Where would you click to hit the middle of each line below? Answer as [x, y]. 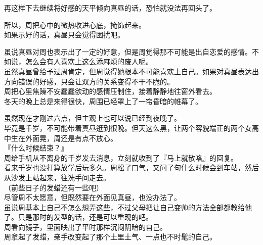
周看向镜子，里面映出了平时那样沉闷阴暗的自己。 [85, 227]
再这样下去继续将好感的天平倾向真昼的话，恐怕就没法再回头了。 [110, 8]
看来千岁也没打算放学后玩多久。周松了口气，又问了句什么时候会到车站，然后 [131, 167]
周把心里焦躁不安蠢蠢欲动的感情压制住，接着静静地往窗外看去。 [110, 91]
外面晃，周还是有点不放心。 [71, 138]
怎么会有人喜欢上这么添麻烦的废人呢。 [89, 61]
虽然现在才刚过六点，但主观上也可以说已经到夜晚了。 [93, 118]
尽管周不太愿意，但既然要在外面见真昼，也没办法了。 [93, 197]
